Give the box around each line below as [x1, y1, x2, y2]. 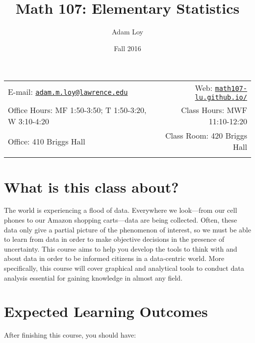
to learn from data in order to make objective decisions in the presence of [4, 234, 225, 244]
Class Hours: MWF [181, 104, 247, 116]
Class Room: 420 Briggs [165, 130, 247, 142]
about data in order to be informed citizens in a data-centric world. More [4, 253, 225, 263]
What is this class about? [4, 176, 179, 197]
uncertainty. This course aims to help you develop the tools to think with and [4, 243, 237, 254]
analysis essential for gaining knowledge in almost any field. [4, 272, 183, 283]
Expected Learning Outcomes [4, 301, 208, 321]
